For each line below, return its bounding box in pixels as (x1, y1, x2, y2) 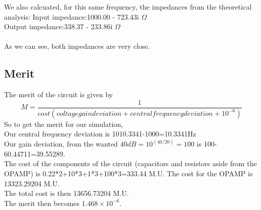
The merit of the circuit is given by (4, 89, 113, 100)
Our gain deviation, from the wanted (4, 138, 118, 149)
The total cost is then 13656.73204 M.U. (4, 188, 129, 198)
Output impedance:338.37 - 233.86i (4, 21, 113, 32)
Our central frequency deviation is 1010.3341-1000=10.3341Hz (4, 128, 196, 139)
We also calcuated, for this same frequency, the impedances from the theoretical (4, 2, 252, 12)
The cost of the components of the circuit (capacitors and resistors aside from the (4, 158, 257, 169)
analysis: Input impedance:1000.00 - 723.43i (4, 11, 139, 22)
